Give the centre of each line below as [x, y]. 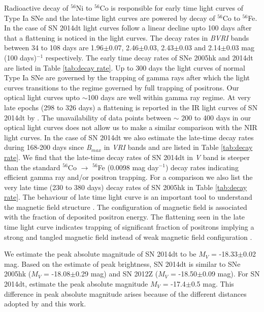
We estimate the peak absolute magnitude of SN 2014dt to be [100, 254]
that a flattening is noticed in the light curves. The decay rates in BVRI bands [127, 37]
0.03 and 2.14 [200, 48]
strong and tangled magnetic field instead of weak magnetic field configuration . [128, 237]
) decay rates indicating [202, 167]
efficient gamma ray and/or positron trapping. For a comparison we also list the [128, 177]
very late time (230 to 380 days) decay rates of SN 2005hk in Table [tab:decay [126, 187]
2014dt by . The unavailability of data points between [88, 117]
